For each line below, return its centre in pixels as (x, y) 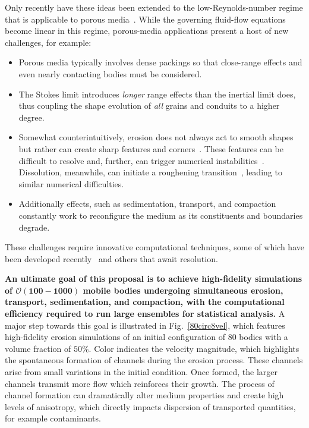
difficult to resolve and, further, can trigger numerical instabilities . (141, 160)
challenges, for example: (48, 42)
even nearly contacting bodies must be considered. (110, 73)
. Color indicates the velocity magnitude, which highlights (194, 348)
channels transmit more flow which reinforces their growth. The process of (140, 383)
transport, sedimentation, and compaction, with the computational (145, 302)
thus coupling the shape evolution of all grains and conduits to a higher (149, 106)
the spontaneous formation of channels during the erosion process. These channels (154, 360)
